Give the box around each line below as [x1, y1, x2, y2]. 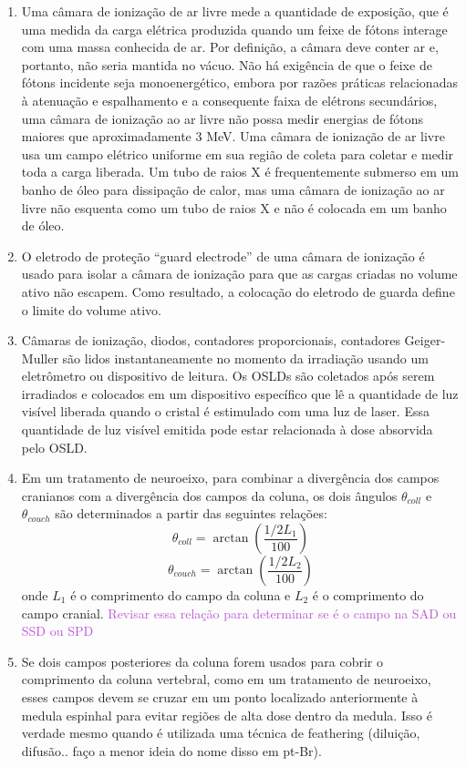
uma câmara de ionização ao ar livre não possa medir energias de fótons [21, 108, 424, 128]
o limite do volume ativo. [21, 300, 162, 319]
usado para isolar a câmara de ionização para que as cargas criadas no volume [21, 264, 458, 283]
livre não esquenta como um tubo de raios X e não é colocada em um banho [21, 198, 447, 217]
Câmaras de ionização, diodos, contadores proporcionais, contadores [21, 331, 400, 350]
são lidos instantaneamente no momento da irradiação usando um [62, 348, 429, 367]
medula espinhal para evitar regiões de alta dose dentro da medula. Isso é [21, 705, 432, 724]
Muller [21, 348, 58, 367]
